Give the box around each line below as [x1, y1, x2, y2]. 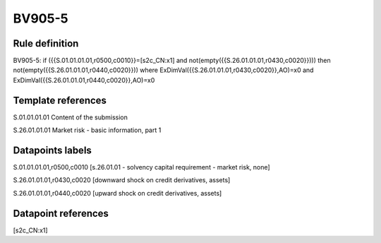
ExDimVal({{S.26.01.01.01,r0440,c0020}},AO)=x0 [13, 76, 155, 84]
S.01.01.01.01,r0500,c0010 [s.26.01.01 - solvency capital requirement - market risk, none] [13, 163, 271, 172]
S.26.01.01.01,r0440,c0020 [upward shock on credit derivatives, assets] [13, 189, 222, 197]
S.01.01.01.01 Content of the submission [13, 113, 128, 121]
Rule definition [13, 37, 79, 49]
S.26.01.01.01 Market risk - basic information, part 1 [13, 126, 162, 134]
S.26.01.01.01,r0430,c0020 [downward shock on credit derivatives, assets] [13, 176, 231, 184]
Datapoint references [13, 207, 109, 219]
